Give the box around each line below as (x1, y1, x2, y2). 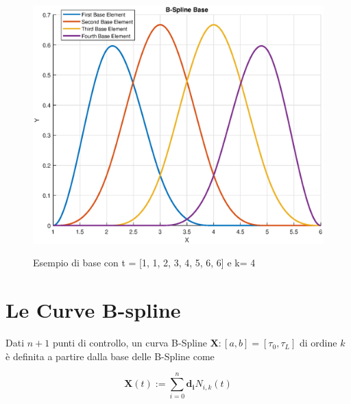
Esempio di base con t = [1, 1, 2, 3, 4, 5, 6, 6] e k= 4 (33, 255, 256, 270)
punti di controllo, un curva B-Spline (52, 336, 207, 350)
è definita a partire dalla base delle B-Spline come (5, 349, 215, 363)
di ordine (299, 336, 337, 350)
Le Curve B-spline (5, 296, 181, 324)
